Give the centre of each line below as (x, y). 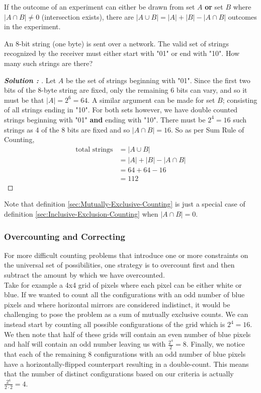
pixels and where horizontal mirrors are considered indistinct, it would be (117, 304)
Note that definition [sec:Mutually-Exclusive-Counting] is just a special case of (125, 204)
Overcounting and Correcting (65, 236)
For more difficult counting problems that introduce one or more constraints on (126, 255)
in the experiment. (32, 26)
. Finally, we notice (215, 344)
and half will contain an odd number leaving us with (85, 344)
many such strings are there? (49, 63)
